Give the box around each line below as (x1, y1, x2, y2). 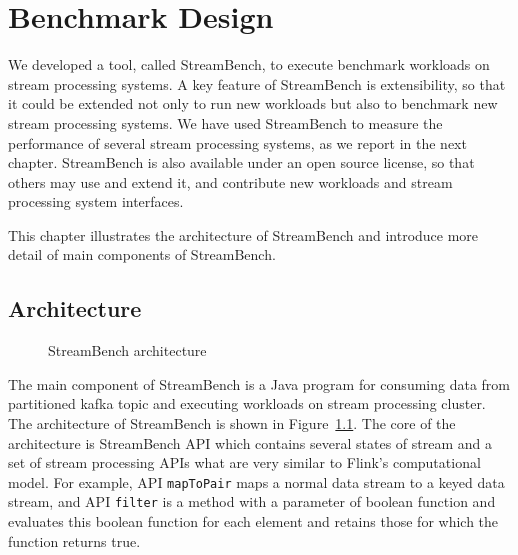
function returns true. (8, 530, 141, 551)
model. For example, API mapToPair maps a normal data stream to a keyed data (8, 471, 505, 492)
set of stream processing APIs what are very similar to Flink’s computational (8, 452, 481, 473)
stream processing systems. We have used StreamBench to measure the (8, 112, 443, 133)
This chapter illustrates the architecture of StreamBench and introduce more (8, 224, 479, 245)
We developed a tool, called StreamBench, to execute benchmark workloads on (8, 54, 490, 75)
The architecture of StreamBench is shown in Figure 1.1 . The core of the (8, 413, 456, 434)
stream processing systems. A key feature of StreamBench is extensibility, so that (8, 73, 506, 94)
